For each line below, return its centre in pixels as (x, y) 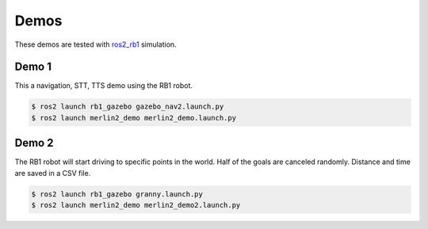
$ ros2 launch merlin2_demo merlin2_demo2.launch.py (136, 205)
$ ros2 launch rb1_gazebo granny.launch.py (117, 194)
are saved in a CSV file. (53, 173)
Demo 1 (33, 67)
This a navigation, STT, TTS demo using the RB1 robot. (104, 86)
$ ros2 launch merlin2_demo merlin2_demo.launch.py (134, 118)
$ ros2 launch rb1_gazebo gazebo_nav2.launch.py (128, 107)
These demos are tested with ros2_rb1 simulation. (96, 44)
